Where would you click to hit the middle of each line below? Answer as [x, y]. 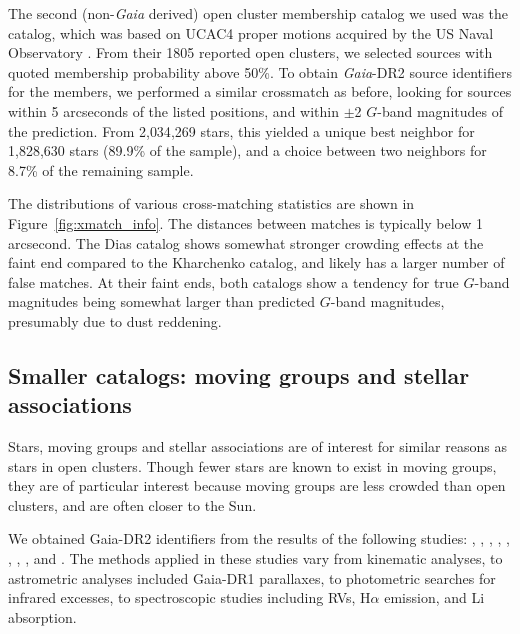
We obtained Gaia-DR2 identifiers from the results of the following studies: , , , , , [259, 538]
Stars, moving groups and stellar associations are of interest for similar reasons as [257, 446]
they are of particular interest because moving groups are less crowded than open [257, 485]
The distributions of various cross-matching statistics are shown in [211, 203]
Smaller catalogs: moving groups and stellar [239, 374]
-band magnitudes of [440, 110]
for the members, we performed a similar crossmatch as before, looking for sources [260, 91]
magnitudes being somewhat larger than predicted [162, 301]
